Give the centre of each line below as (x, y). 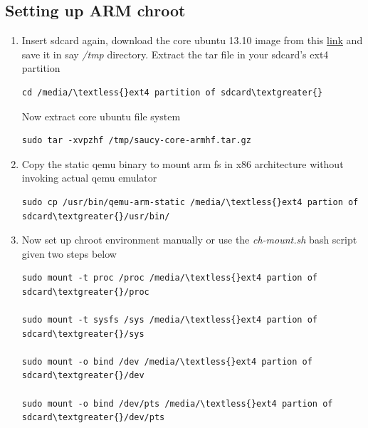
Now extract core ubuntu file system (101, 116)
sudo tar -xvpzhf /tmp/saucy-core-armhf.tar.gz (136, 141)
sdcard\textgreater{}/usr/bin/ (96, 216)
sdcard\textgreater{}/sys (83, 334)
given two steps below (69, 253)
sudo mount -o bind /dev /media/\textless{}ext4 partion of (167, 361)
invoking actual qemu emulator (89, 178)
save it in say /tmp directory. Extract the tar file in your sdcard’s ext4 (175, 54)
